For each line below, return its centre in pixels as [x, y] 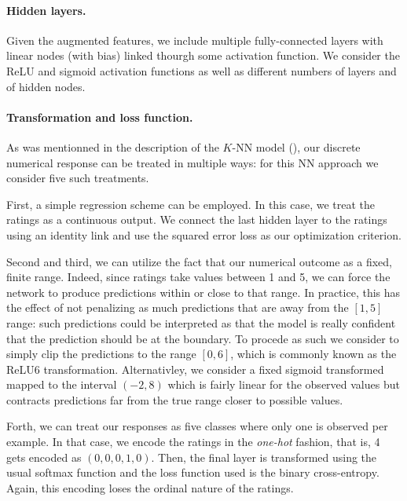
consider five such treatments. [78, 178]
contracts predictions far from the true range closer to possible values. [175, 399]
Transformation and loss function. [100, 117]
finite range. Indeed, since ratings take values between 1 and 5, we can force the [198, 277]
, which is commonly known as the [313, 354]
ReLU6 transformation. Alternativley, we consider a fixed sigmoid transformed [195, 369]
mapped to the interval [62, 384]
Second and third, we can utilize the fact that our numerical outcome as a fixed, [199, 261]
